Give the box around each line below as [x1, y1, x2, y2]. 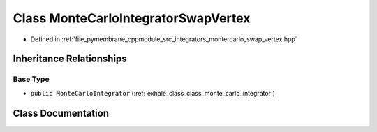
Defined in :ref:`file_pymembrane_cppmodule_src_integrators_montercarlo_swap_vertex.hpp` [30, 35, 297, 43]
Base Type [13, 74, 50, 84]
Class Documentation [13, 107, 110, 119]
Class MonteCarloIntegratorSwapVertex [13, 10, 251, 26]
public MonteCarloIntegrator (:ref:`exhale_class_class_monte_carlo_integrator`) [30, 89, 276, 97]
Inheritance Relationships [13, 53, 127, 65]
